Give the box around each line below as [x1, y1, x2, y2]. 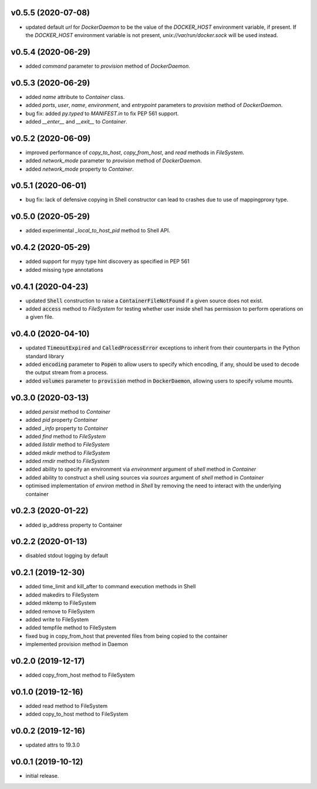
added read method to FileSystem [25, 702, 108, 709]
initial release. [25, 773, 59, 780]
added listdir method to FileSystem [25, 441, 110, 448]
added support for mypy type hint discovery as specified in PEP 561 [25, 258, 190, 265]
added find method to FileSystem [25, 432, 106, 440]
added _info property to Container [25, 424, 109, 432]
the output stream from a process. [25, 369, 109, 376]
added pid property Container [25, 417, 98, 424]
